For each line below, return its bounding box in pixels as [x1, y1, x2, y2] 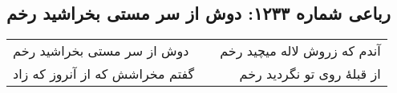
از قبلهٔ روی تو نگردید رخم [239, 64, 381, 83]
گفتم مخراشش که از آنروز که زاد [13, 64, 195, 83]
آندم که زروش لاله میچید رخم [220, 41, 381, 60]
